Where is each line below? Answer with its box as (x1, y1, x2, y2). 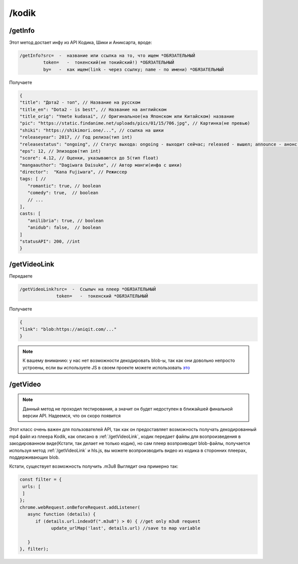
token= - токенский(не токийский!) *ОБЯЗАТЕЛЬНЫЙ (43, 60, 174, 66)
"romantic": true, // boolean (27, 183, 101, 189)
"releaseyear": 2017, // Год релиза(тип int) (19, 135, 133, 140)
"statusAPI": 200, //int (19, 239, 80, 244)
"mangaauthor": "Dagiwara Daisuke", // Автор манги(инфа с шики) (19, 162, 182, 168)
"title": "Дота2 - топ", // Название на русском (19, 100, 141, 105)
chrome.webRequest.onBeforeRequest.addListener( (19, 504, 141, 510)
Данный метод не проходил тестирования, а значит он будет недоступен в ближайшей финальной (22, 406, 233, 412)
